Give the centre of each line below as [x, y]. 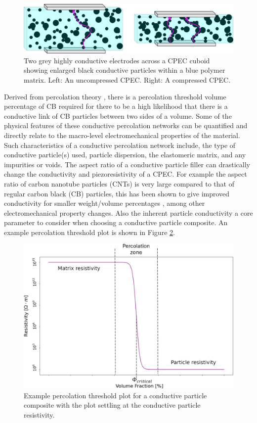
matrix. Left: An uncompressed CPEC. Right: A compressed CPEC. [127, 79]
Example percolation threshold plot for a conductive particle [115, 395]
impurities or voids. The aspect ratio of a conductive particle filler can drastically [127, 164]
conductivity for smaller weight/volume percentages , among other [105, 203]
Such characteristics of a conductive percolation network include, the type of [120, 145]
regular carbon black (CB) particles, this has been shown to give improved [117, 193]
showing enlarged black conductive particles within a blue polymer [125, 70]
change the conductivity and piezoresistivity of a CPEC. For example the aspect [126, 174]
